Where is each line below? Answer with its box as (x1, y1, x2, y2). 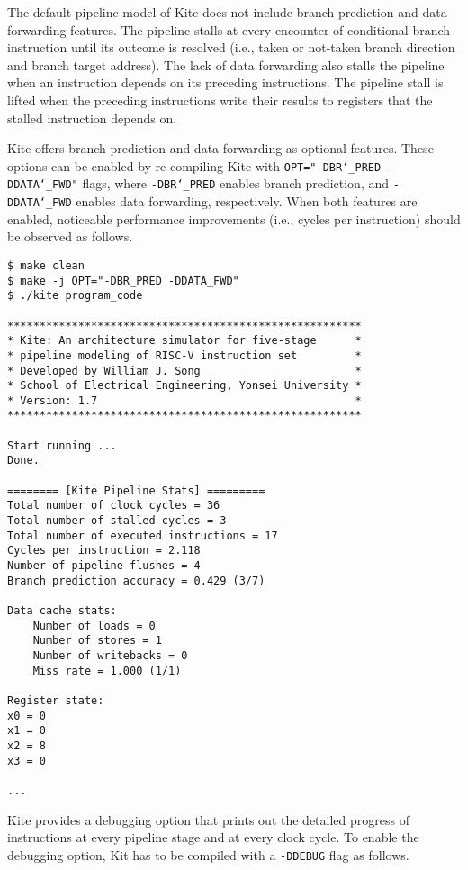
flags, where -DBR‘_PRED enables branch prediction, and (82, 174, 390, 193)
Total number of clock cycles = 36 (7, 499, 220, 512)
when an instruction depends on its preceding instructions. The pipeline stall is (7, 73, 444, 92)
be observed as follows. (7, 227, 133, 246)
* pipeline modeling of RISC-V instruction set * (7, 349, 362, 362)
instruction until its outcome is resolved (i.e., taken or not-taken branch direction (7, 38, 455, 57)
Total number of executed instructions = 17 (7, 529, 278, 542)
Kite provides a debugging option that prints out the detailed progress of (7, 810, 409, 829)
